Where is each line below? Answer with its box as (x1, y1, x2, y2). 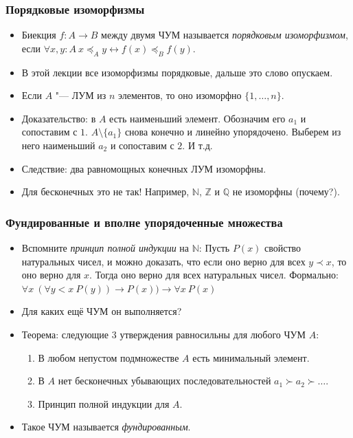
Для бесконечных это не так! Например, (21, 184, 190, 199)
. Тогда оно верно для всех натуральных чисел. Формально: (89, 267, 339, 282)
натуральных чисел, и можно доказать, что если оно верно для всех (21, 254, 306, 268)
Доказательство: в (21, 111, 96, 125)
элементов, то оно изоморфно (118, 88, 242, 102)
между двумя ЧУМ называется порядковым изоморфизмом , (101, 28, 348, 42)
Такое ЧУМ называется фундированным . (21, 419, 191, 434)
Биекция (21, 28, 56, 42)
